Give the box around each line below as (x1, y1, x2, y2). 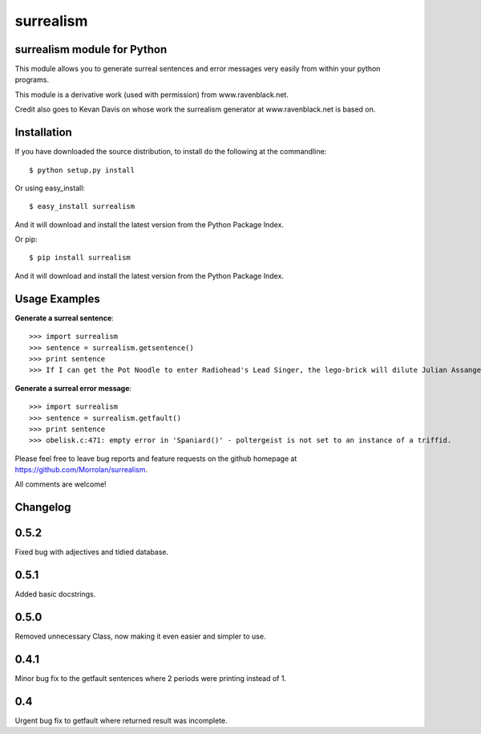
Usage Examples (14, 292, 100, 305)
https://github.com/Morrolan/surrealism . (14, 465, 148, 475)
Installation (14, 125, 72, 140)
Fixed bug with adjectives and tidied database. (14, 547, 169, 557)
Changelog (14, 500, 71, 514)
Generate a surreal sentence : (14, 313, 114, 323)
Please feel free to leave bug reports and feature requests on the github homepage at (14, 454, 297, 463)
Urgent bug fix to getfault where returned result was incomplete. (14, 716, 228, 726)
